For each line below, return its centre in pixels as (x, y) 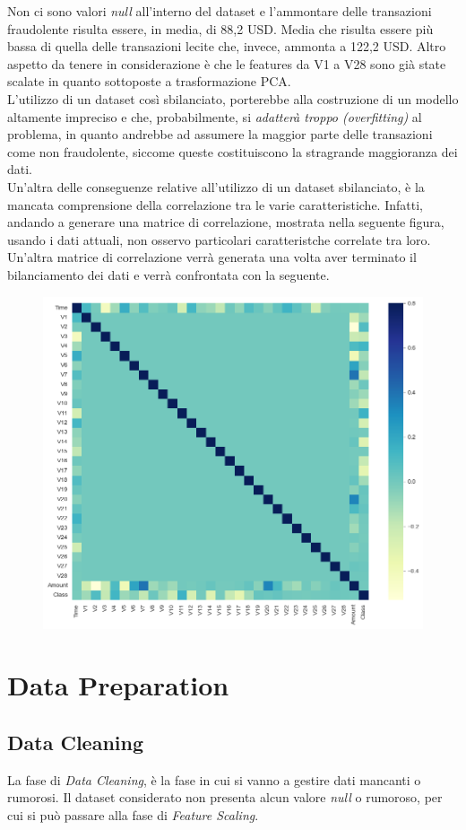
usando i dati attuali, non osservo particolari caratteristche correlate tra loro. (219, 239)
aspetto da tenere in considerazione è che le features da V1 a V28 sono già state (227, 63)
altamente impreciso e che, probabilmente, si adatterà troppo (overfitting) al (215, 116)
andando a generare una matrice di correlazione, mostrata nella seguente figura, (226, 222)
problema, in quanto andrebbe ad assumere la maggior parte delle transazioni (220, 134)
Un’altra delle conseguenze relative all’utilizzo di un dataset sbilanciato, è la (216, 186)
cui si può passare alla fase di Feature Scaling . (133, 814)
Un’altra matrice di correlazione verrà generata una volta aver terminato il (212, 257)
